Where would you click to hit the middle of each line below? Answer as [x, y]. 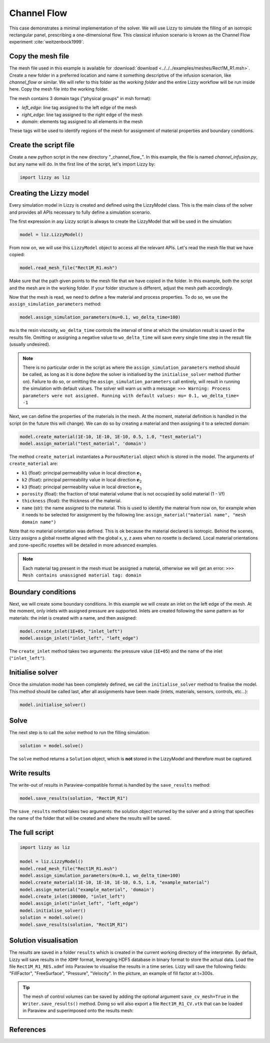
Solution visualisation [44, 941]
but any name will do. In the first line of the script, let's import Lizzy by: [82, 164]
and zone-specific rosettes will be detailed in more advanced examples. [83, 545]
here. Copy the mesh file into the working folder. [59, 89]
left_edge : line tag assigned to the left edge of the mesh [79, 108]
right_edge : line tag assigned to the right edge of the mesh [82, 115]
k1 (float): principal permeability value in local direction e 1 [82, 473]
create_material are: [34, 463]
